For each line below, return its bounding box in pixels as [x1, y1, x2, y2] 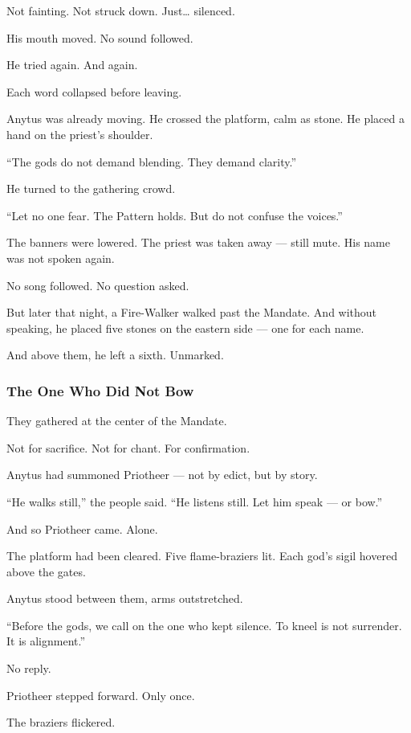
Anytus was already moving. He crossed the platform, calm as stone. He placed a [6, 110, 405, 127]
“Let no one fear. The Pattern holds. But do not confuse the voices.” [6, 207, 343, 223]
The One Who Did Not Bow [6, 380, 194, 400]
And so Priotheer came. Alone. [6, 520, 158, 537]
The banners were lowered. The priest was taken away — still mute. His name [6, 234, 391, 251]
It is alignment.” [6, 633, 86, 649]
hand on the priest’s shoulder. [6, 125, 153, 142]
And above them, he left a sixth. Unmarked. [6, 346, 224, 363]
